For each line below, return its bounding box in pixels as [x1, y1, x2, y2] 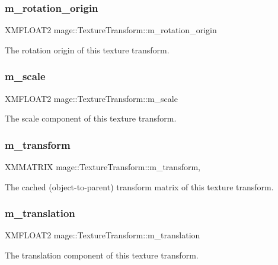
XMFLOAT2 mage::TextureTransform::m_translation [5, 229, 200, 241]
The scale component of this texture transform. [5, 112, 177, 124]
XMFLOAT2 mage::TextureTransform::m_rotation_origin [5, 24, 217, 36]
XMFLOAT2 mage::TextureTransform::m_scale [5, 92, 178, 104]
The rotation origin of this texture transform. [5, 43, 170, 56]
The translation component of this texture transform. [5, 249, 199, 261]
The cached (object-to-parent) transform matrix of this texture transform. [5, 180, 274, 193]
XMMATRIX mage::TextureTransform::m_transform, [5, 161, 200, 173]
